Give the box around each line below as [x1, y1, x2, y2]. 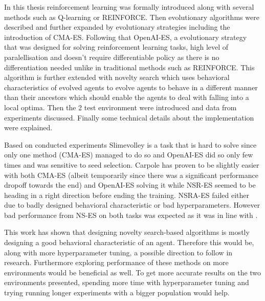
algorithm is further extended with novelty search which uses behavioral [4, 72, 230, 83]
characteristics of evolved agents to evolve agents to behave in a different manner [4, 82, 258, 92]
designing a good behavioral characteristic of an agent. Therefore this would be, [4, 237, 254, 248]
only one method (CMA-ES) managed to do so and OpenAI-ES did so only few [4, 149, 253, 160]
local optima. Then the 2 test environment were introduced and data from [4, 102, 237, 112]
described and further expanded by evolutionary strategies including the [4, 22, 230, 32]
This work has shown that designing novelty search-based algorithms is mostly [4, 227, 250, 237]
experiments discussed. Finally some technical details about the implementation [4, 112, 254, 123]
